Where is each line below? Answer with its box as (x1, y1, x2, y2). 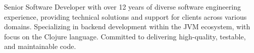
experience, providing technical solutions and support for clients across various (4, 11, 247, 22)
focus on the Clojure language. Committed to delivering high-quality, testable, (4, 31, 246, 41)
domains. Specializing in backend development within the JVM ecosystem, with (4, 21, 250, 32)
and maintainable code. (4, 41, 76, 51)
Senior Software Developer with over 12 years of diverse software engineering (4, 2, 241, 12)
